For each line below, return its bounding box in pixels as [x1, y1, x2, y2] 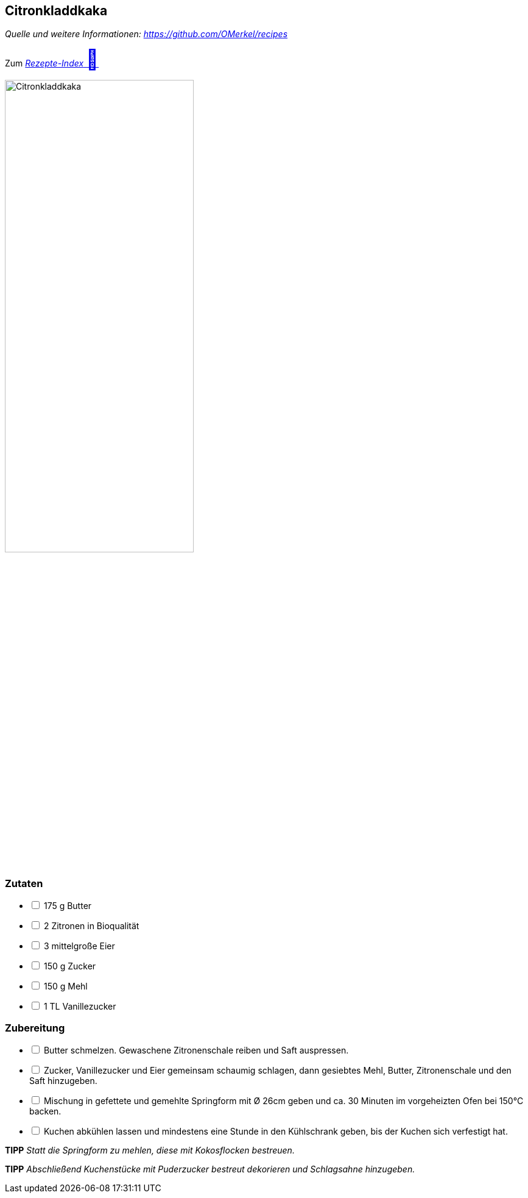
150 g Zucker [43, 961, 96, 972]
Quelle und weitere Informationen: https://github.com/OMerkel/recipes [5, 29, 288, 40]
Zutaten [5, 877, 43, 890]
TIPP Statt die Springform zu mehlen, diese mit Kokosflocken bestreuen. [5, 1145, 295, 1156]
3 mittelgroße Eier [43, 941, 115, 952]
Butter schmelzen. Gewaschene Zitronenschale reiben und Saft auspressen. [43, 1045, 349, 1056]
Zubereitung [5, 1021, 65, 1034]
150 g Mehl [43, 981, 88, 992]
